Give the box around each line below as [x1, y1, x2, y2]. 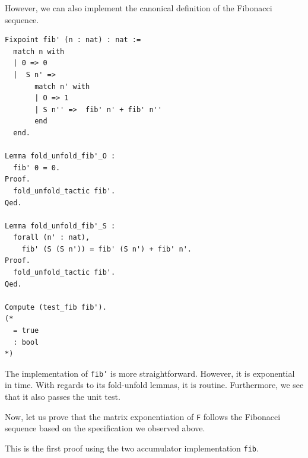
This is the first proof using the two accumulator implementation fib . [5, 441, 259, 454]
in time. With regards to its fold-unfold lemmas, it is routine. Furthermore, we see [5, 379, 304, 391]
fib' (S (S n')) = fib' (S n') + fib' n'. [21, 244, 192, 253]
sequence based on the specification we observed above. [5, 422, 205, 434]
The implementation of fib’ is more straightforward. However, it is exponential [5, 367, 295, 379]
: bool [13, 338, 39, 346]
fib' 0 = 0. [13, 163, 61, 172]
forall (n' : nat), [13, 233, 90, 242]
